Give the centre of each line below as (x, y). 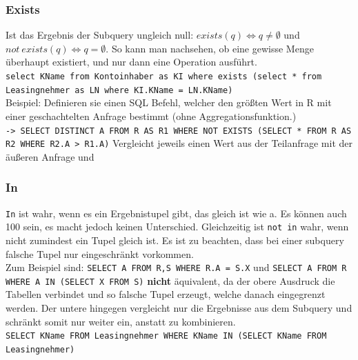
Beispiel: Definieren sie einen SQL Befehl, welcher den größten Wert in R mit (169, 102)
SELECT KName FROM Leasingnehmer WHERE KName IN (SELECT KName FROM (166, 336)
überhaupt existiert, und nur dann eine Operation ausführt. (131, 62)
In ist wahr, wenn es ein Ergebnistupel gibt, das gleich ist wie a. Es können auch (176, 213)
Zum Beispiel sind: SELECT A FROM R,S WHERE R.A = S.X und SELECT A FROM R (176, 267)
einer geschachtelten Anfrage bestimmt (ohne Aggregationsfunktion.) (151, 116)
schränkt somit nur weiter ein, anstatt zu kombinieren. (121, 321)
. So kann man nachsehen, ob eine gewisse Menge (210, 48)
